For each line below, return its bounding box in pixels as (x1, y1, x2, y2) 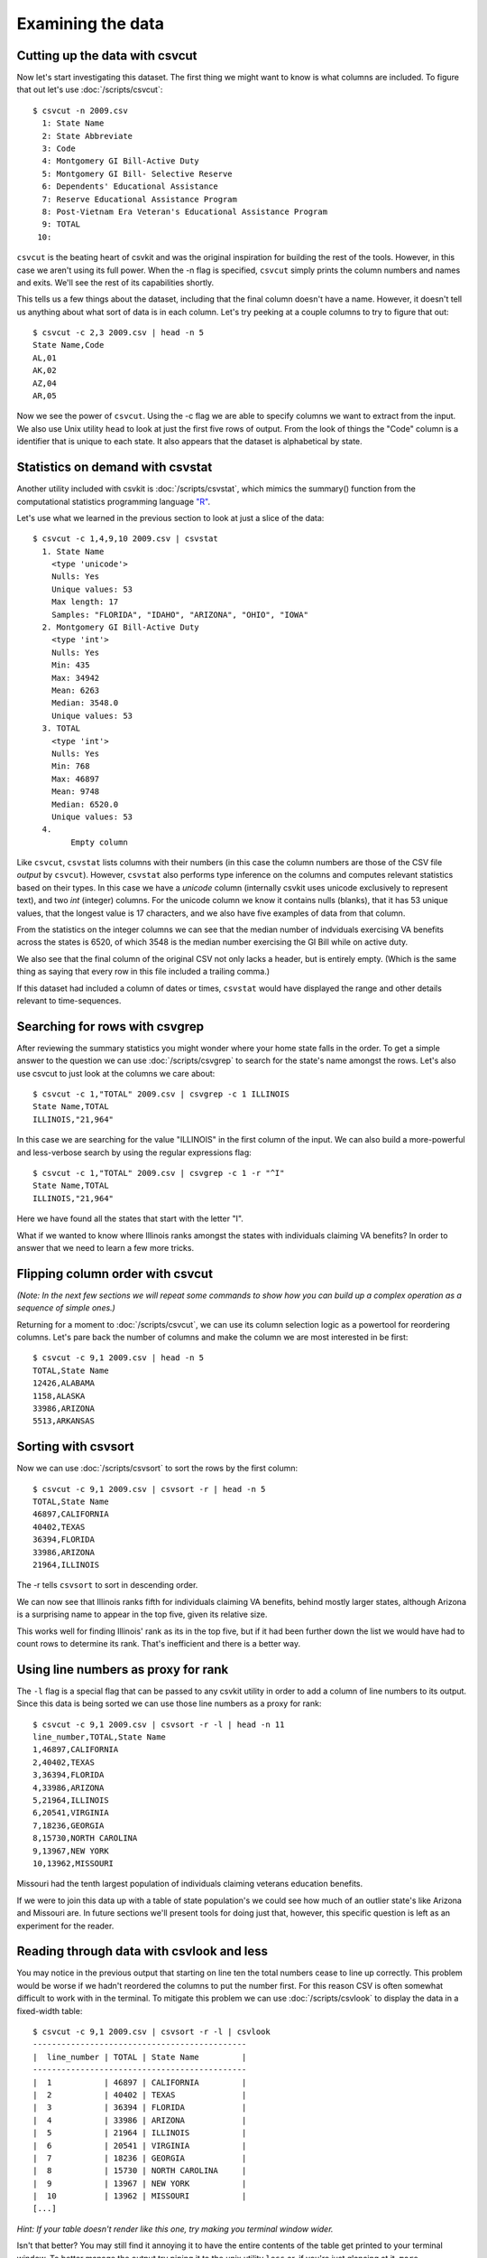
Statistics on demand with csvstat (16, 460, 213, 475)
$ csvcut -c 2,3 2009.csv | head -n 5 (32, 328, 205, 338)
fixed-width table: (16, 2005, 83, 2016)
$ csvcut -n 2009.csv (32, 105, 128, 116)
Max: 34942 (51, 673, 100, 683)
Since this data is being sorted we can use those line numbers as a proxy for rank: (16, 1698, 322, 1709)
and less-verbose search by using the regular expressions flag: (16, 1147, 252, 1158)
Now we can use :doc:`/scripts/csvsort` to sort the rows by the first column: (16, 1463, 299, 1474)
